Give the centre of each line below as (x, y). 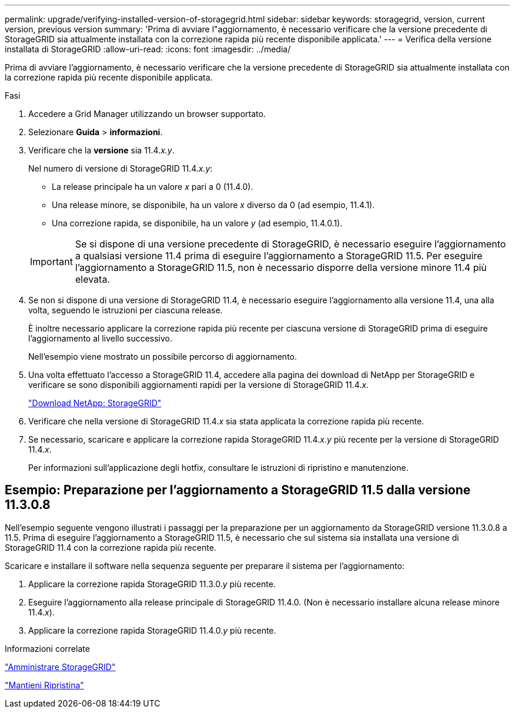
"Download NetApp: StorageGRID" (95, 403)
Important (51, 262)
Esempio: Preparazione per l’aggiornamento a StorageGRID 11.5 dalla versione (238, 490)
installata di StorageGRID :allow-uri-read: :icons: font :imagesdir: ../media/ (148, 49)
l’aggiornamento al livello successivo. (101, 338)
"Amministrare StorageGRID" (60, 667)
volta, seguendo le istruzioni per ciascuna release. (126, 310)
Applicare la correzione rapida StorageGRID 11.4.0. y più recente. (152, 630)
